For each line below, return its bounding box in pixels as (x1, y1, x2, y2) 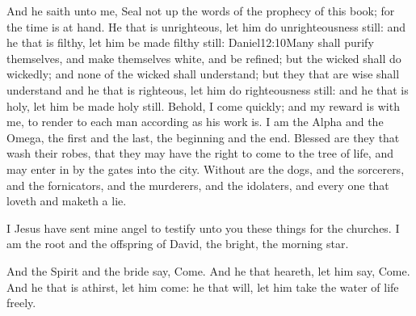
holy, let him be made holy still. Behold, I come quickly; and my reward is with (6, 97, 400, 114)
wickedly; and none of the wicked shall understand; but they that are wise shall (6, 65, 400, 82)
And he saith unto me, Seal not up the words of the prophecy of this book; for (6, 2, 395, 19)
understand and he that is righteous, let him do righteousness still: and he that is (6, 81, 409, 98)
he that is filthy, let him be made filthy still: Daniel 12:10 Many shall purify (6, 34, 374, 51)
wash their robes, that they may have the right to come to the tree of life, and (6, 145, 393, 162)
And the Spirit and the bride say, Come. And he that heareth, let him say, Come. (6, 262, 410, 279)
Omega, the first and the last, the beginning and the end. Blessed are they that (6, 129, 400, 145)
